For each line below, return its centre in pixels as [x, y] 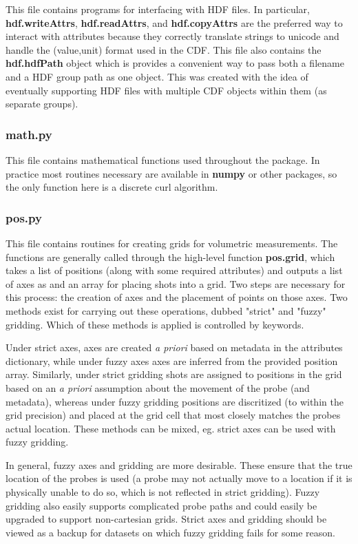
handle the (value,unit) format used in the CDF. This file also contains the [164, 49]
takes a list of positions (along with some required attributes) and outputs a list [174, 270]
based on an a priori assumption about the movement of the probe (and [158, 387]
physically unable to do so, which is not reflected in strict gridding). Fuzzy [163, 492]
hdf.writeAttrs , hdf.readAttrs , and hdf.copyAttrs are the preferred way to [174, 22]
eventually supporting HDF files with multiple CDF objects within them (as [166, 90]
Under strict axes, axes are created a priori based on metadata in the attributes [174, 347]
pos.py [24, 217]
